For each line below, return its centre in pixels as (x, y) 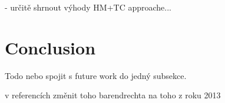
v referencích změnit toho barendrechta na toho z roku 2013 (113, 95)
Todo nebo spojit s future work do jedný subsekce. (96, 75)
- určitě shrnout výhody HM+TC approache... (88, 7)
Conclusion (50, 47)
